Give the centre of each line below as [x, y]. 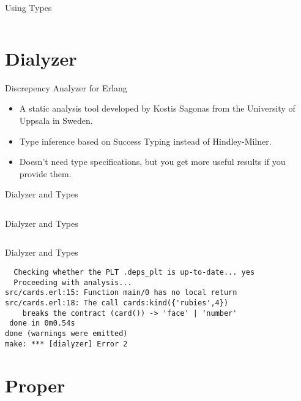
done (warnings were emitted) [66, 334]
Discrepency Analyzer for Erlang [66, 87]
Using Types [28, 7]
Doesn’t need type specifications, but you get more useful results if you [152, 162]
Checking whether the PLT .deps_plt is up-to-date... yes [134, 273]
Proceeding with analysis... [73, 282]
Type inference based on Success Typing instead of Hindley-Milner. [145, 141]
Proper [35, 385]
